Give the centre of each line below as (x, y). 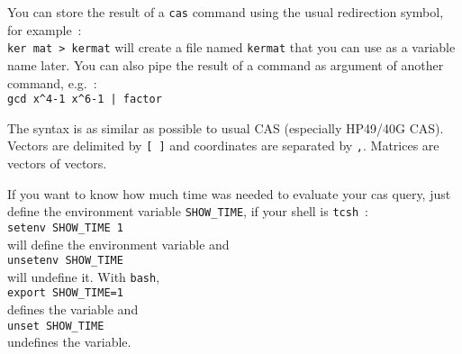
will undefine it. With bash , (84, 276)
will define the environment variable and (118, 244)
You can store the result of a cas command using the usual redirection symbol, (226, 12)
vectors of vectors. (57, 163)
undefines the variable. (69, 342)
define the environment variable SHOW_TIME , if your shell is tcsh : (188, 211)
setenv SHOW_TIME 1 (65, 227)
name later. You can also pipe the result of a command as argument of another (226, 64)
